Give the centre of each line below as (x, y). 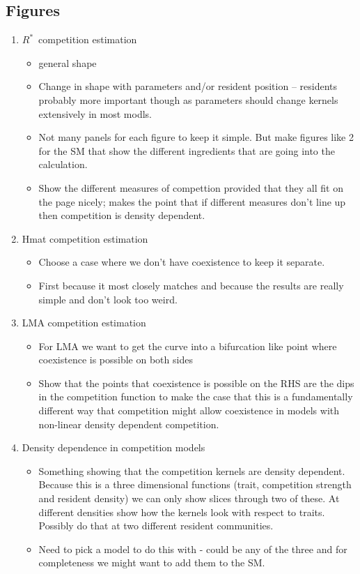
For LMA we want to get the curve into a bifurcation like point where (188, 346)
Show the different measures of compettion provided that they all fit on (191, 187)
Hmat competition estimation (85, 238)
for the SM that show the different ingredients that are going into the (187, 150)
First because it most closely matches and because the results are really (191, 285)
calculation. (63, 164)
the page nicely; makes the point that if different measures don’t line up (192, 201)
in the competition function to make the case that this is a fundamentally (196, 396)
